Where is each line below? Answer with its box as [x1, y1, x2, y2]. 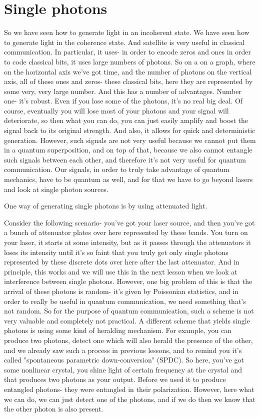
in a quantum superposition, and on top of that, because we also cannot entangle [4, 144, 252, 155]
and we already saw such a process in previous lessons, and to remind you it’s [4, 344, 242, 355]
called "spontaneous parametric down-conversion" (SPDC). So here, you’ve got [4, 354, 244, 365]
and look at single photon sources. [4, 183, 108, 194]
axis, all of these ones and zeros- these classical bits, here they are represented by [4, 76, 253, 86]
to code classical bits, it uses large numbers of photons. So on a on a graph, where [4, 56, 255, 66]
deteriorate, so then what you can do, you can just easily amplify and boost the [4, 115, 248, 125]
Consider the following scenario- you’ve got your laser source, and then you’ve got [4, 217, 255, 227]
